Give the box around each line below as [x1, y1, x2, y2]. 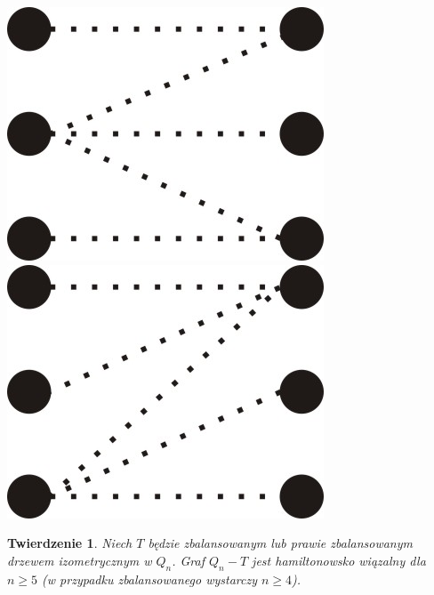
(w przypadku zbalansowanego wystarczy [42, 569, 257, 588]
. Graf [172, 551, 205, 569]
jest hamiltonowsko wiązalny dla [252, 551, 426, 569]
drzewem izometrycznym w [7, 551, 152, 569]
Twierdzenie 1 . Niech [7, 534, 133, 552]
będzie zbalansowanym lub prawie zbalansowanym [148, 534, 413, 552]
